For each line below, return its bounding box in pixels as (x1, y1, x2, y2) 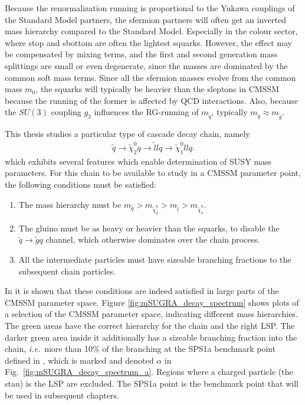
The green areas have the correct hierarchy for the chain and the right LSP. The (5, 319, 295, 331)
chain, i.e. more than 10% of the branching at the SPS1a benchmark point (5, 342, 276, 355)
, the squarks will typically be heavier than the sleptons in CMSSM (35, 83, 279, 95)
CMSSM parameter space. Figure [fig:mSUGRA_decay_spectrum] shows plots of (5, 296, 299, 308)
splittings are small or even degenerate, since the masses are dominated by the (5, 59, 288, 71)
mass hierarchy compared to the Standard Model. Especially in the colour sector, (5, 25, 298, 37)
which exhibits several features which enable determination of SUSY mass (5, 155, 271, 167)
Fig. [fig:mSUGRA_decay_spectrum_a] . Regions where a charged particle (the (5, 365, 293, 378)
